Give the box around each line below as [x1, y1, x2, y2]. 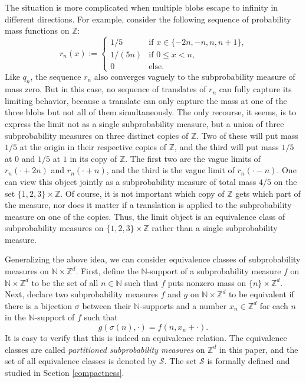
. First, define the [75, 265, 139, 277]
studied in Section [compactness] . [5, 366, 124, 378]
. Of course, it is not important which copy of [60, 187, 225, 199]
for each [259, 299, 288, 311]
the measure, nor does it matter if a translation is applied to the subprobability [5, 199, 292, 211]
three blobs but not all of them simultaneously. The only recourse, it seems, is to [5, 106, 297, 118]
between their [82, 299, 131, 311]
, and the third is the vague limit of [106, 164, 235, 176]
